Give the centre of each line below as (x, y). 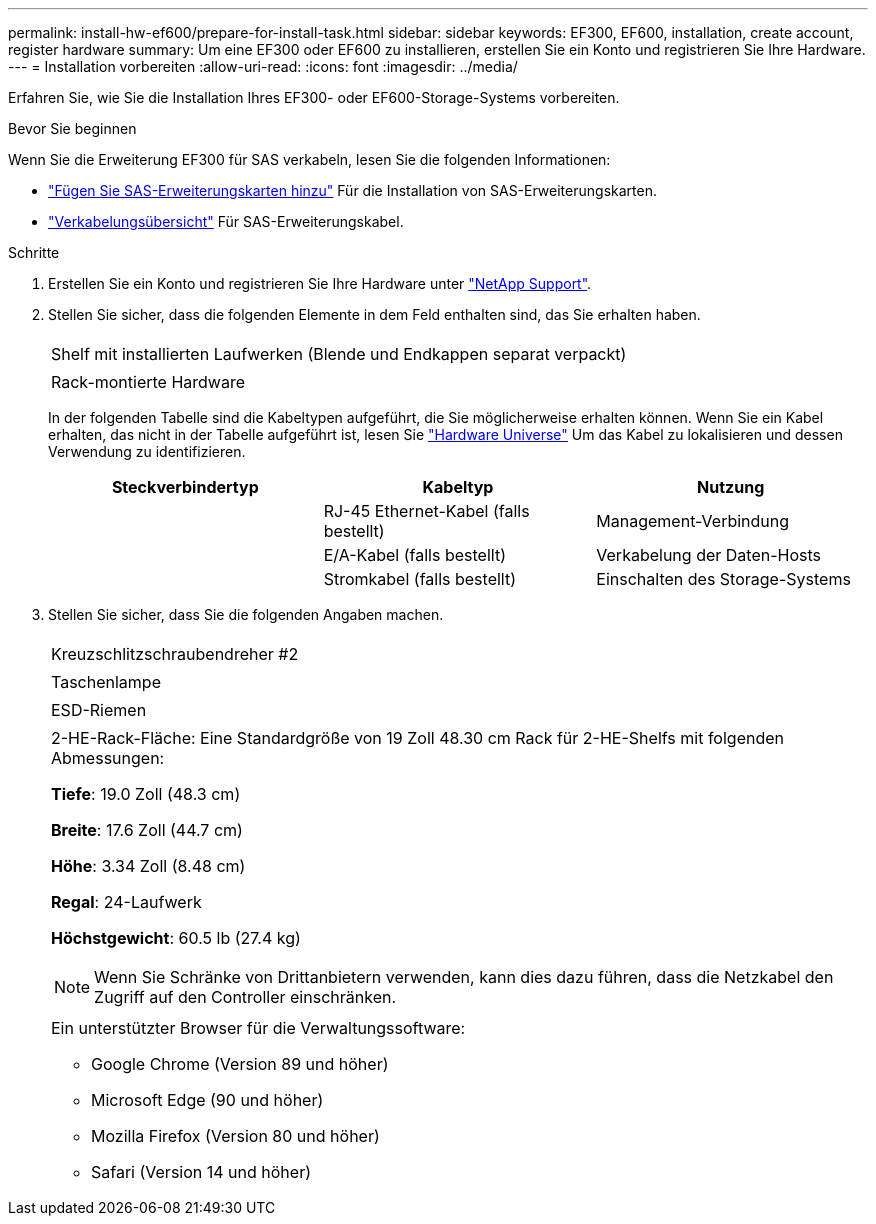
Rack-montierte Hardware (148, 382)
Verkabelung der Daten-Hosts (708, 555)
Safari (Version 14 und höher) (201, 1172)
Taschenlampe (106, 682)
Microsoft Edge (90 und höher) (207, 1100)
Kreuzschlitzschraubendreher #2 (175, 654)
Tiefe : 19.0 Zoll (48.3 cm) (146, 794)
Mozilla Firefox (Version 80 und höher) (235, 1136)
